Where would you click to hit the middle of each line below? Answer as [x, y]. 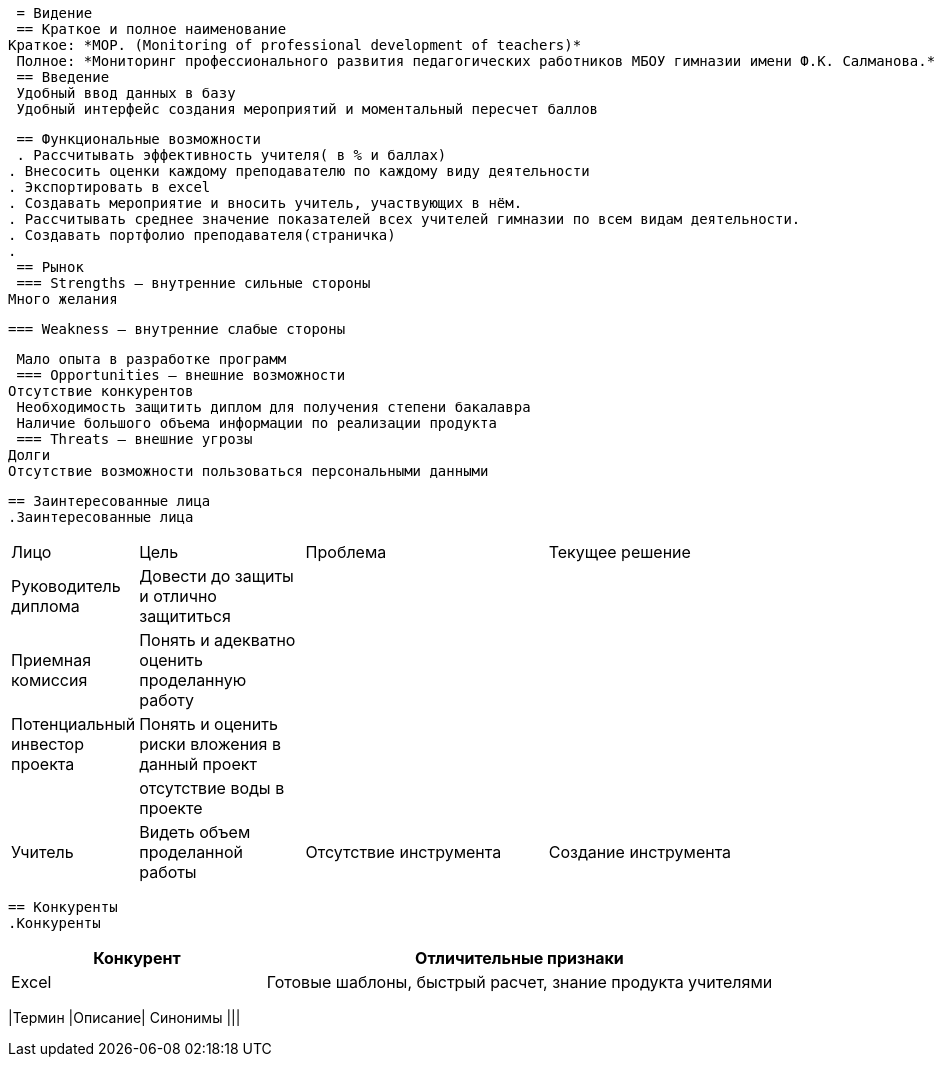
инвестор [47, 744]
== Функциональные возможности [138, 139]
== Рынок [50, 267]
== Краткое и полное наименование [151, 29]
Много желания [63, 299]
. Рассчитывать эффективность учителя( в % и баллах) [231, 155]
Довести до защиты [216, 576]
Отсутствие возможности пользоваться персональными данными [248, 471]
